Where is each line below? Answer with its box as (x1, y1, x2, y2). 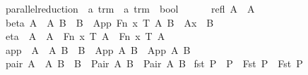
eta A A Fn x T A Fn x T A (5, 29, 165, 43)
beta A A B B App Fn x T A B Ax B (5, 15, 214, 29)
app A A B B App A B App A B (5, 42, 191, 57)
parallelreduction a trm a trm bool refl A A (5, 1, 255, 15)
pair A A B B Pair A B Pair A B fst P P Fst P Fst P (5, 56, 303, 71)
